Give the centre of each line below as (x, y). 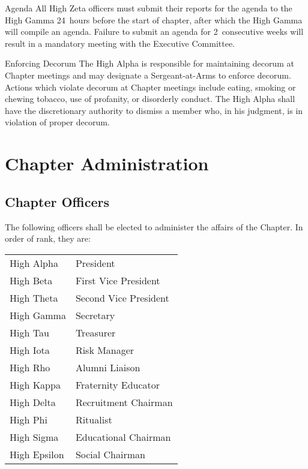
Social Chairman (110, 454)
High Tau (29, 332)
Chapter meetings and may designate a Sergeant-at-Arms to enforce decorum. (148, 75)
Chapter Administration (107, 163)
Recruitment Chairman (124, 402)
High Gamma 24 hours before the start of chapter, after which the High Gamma (154, 19)
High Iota (30, 350)
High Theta (34, 297)
